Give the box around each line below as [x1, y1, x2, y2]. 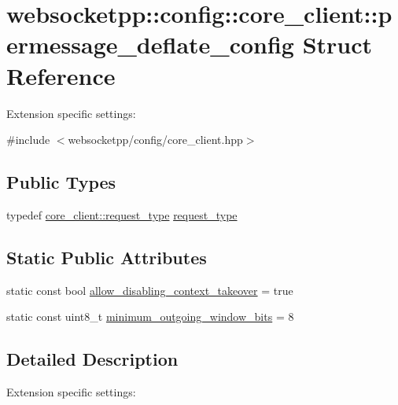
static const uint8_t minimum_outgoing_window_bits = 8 [6, 308, 294, 325]
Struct [302, 28, 373, 61]
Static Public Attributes [6, 245, 207, 269]
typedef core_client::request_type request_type [6, 206, 238, 223]
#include [6, 131, 50, 148]
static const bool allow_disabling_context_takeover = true [6, 282, 293, 298]
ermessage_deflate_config [6, 28, 294, 61]
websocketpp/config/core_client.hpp [68, 131, 243, 148]
